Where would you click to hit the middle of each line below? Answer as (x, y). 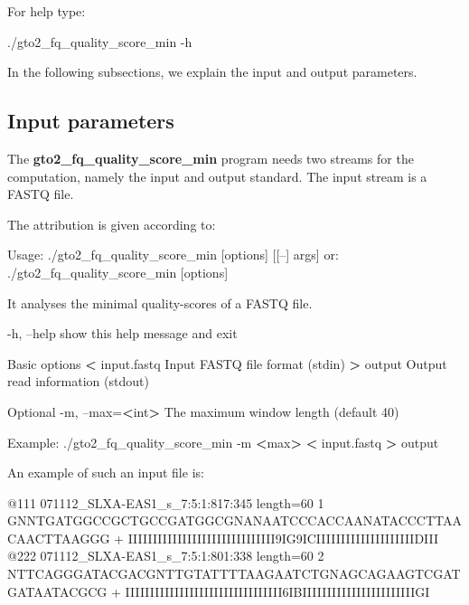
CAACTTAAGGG (59, 538)
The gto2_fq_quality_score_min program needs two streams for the (211, 158)
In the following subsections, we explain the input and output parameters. (212, 72)
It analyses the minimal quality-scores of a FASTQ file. (160, 302)
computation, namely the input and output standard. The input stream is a (217, 176)
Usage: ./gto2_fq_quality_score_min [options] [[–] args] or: (173, 255)
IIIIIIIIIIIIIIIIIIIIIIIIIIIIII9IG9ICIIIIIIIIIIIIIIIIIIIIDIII (283, 538)
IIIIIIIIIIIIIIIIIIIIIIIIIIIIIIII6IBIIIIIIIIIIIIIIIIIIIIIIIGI (277, 591)
